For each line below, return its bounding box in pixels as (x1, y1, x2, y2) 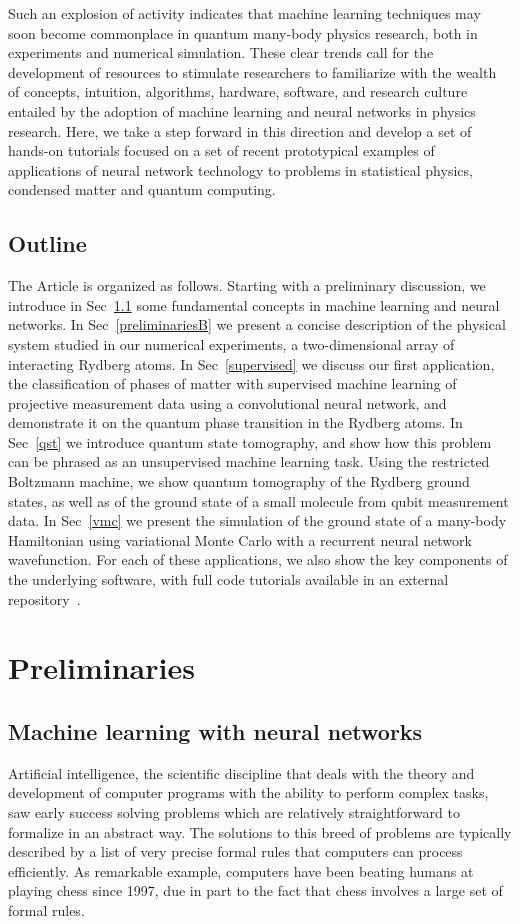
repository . (8, 588, 81, 609)
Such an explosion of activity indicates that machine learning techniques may (8, 3, 481, 23)
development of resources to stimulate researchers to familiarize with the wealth (8, 61, 497, 82)
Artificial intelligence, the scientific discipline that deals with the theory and (8, 762, 475, 783)
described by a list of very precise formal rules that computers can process (8, 841, 463, 862)
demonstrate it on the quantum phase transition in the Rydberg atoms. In (8, 412, 463, 433)
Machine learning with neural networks (8, 716, 423, 746)
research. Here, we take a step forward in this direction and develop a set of (8, 120, 472, 141)
